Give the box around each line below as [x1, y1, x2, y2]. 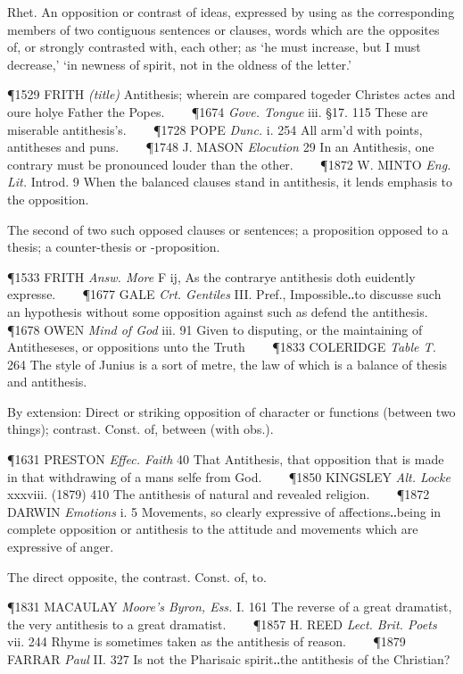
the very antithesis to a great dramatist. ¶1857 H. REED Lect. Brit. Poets [7, 614, 437, 633]
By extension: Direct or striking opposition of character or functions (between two [7, 402, 456, 420]
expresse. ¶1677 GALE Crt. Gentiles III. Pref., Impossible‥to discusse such [7, 285, 442, 304]
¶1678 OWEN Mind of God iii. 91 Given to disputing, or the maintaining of [7, 320, 423, 338]
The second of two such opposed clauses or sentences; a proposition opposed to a [7, 220, 449, 238]
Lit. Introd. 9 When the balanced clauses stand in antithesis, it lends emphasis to [7, 172, 453, 191]
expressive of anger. [7, 537, 114, 556]
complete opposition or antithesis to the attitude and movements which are [7, 520, 418, 538]
